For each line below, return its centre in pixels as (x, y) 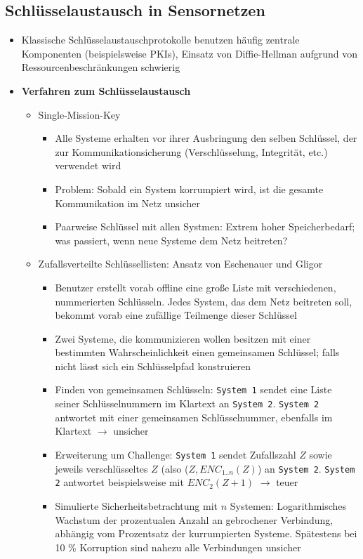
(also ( (175, 468)
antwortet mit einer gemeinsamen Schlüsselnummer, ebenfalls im (194, 417)
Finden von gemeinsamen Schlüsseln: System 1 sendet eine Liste (193, 389)
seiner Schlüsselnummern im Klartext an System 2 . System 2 (187, 403)
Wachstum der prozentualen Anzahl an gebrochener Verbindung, (194, 519)
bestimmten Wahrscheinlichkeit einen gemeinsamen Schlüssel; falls (197, 352)
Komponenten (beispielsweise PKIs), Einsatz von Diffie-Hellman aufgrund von (189, 53)
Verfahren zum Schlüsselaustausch (106, 90)
